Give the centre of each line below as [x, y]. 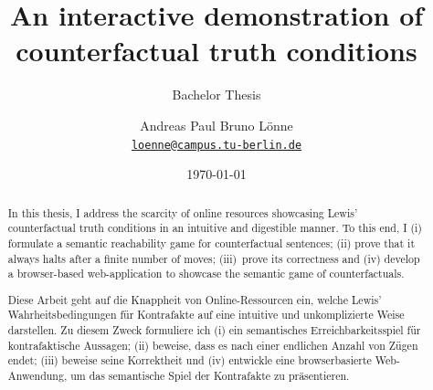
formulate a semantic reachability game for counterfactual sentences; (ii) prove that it [211, 242]
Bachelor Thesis [216, 95]
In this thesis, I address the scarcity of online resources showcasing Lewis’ [183, 212]
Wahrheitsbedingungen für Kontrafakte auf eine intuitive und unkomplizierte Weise [206, 315]
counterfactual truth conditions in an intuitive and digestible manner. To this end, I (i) [215, 228]
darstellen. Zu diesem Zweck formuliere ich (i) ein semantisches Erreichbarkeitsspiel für [214, 330]
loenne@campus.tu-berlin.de [216, 145]
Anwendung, [37, 375]
